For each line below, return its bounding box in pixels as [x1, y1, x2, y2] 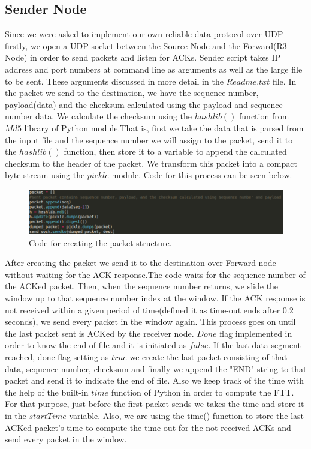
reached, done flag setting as [5, 351, 109, 363]
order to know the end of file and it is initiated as [5, 339, 187, 351]
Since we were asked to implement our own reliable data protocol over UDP [5, 28, 283, 40]
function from [239, 110, 289, 122]
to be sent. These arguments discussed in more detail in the [5, 74, 224, 87]
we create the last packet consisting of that [129, 351, 288, 363]
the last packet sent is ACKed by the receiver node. [5, 327, 194, 339]
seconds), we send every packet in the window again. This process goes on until [5, 315, 296, 328]
